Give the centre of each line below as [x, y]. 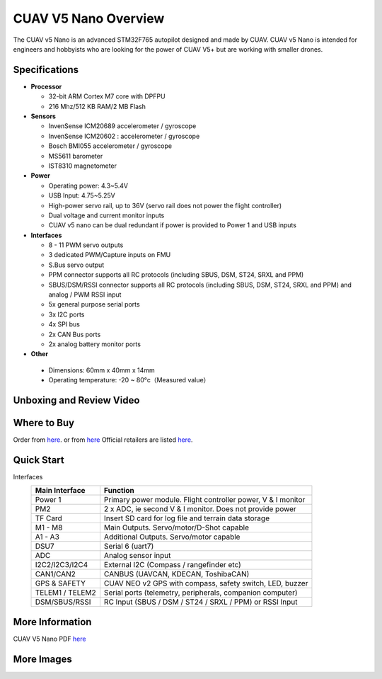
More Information [52, 622]
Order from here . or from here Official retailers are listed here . [103, 440]
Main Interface [60, 491]
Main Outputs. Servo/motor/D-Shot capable [176, 527]
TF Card [49, 518]
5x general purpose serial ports [94, 304]
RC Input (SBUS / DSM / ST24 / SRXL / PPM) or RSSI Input [201, 602]
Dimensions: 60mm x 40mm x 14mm [102, 370]
